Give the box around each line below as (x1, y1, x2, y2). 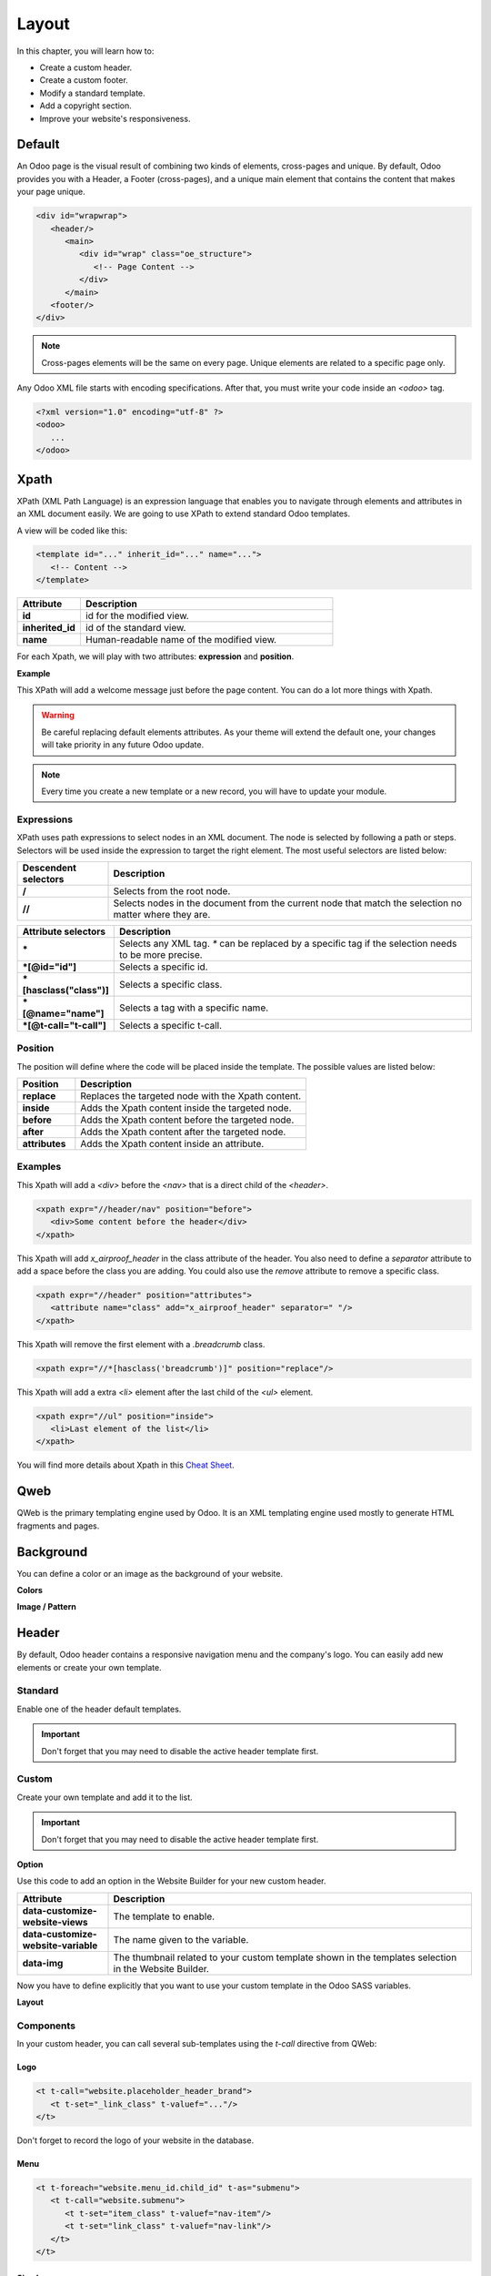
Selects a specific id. (118, 960, 208, 973)
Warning (41, 710, 75, 721)
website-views (22, 1915, 88, 1928)
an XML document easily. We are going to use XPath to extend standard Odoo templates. (16, 508, 351, 519)
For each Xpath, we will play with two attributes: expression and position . (16, 651, 295, 662)
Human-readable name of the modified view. (85, 634, 277, 646)
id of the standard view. (85, 622, 186, 635)
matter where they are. (113, 908, 211, 920)
